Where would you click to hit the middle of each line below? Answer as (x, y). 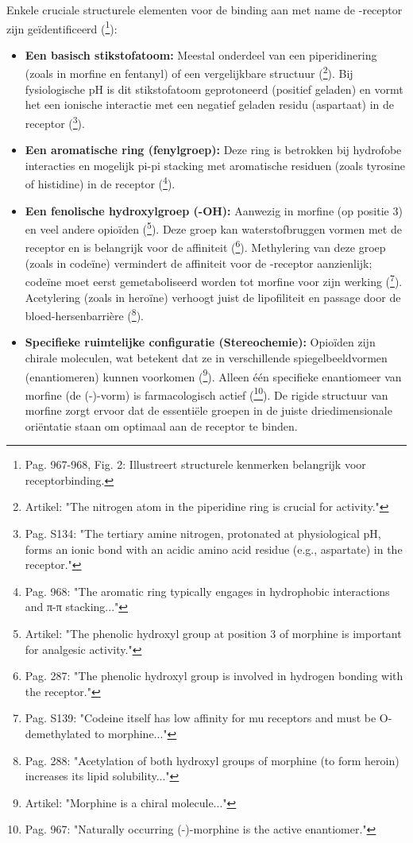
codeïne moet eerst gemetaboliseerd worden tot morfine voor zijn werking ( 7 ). (214, 280)
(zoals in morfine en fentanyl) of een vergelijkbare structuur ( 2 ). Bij (189, 72)
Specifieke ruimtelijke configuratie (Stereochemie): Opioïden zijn (200, 342)
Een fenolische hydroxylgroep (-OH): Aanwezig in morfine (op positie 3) (214, 210)
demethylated (58, 733)
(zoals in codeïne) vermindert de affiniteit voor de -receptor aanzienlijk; (199, 263)
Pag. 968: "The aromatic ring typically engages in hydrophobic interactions (207, 591)
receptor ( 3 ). (55, 122)
